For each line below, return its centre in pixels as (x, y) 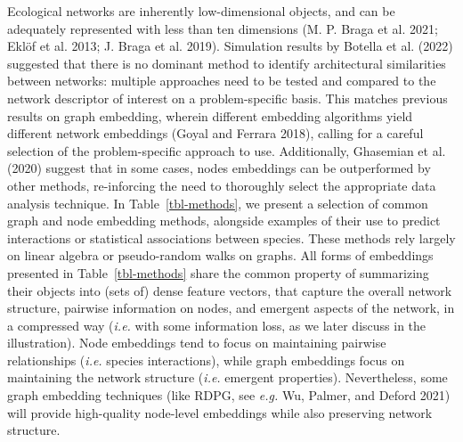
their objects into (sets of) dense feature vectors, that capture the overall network (230, 290)
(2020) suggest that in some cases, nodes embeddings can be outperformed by (219, 168)
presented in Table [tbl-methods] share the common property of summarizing (218, 272)
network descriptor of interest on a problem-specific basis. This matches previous (227, 98)
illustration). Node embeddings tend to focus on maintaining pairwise (197, 343)
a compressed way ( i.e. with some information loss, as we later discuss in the (217, 325)
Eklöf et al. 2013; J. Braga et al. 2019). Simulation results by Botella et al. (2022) (230, 46)
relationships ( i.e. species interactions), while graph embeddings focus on (206, 360)
